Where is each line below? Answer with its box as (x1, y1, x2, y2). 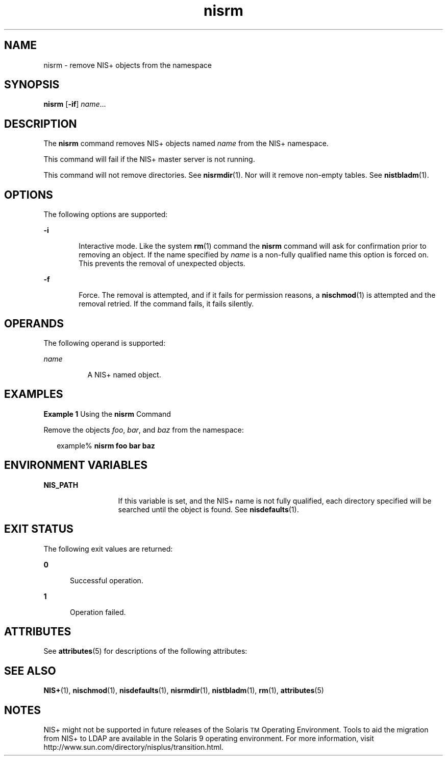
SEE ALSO (4, 664, 56, 677)
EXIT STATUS (4, 522, 73, 536)
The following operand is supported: (43, 338, 166, 347)
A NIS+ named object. (87, 370, 161, 379)
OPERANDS (4, 317, 64, 330)
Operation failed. (70, 607, 126, 616)
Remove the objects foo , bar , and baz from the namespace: (43, 425, 244, 434)
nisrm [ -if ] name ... (43, 100, 106, 109)
